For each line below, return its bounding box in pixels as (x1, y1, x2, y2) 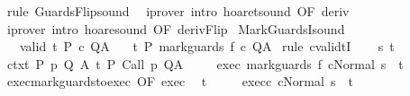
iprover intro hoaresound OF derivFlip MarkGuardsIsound (6, 19, 345, 38)
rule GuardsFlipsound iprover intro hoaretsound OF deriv (6, 2, 350, 20)
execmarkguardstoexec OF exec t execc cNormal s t (6, 72, 353, 91)
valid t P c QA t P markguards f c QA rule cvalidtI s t (19, 37, 395, 56)
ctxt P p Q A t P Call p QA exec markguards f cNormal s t (6, 54, 404, 73)
